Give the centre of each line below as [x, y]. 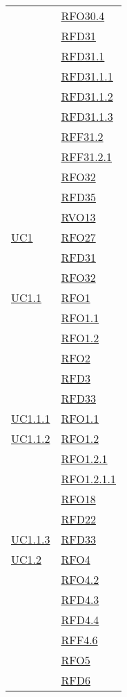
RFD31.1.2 [87, 96]
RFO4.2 [80, 579]
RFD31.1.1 [87, 76]
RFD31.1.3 [87, 116]
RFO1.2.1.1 [89, 479]
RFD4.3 [80, 599]
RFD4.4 [80, 620]
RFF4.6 [79, 640]
